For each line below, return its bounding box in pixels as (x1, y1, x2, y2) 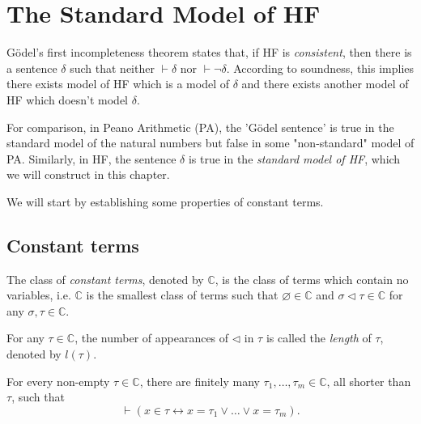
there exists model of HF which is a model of (6, 75, 229, 92)
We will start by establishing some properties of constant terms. (6, 193, 324, 210)
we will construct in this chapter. (6, 166, 170, 183)
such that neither (70, 59, 155, 76)
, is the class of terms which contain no (215, 270, 409, 287)
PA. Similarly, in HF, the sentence (6, 150, 176, 167)
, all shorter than (326, 372, 411, 389)
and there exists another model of (241, 75, 409, 92)
